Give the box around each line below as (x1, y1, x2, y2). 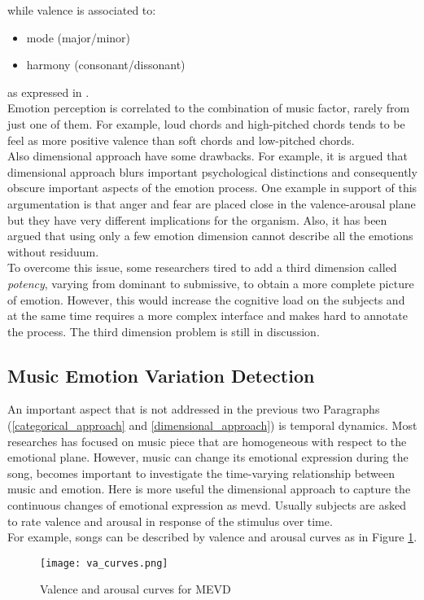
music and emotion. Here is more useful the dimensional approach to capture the (7, 480, 411, 497)
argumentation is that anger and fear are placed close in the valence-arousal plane (7, 195, 416, 212)
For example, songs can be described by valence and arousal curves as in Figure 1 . (7, 528, 417, 545)
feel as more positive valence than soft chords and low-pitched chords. (7, 131, 355, 148)
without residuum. (7, 243, 99, 260)
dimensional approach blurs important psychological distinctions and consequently (7, 163, 417, 180)
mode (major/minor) (26, 28, 131, 46)
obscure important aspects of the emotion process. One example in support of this (7, 179, 417, 196)
